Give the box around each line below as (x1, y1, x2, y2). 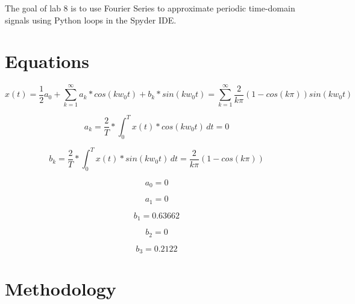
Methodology (5, 276, 116, 301)
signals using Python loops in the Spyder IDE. (5, 13, 177, 26)
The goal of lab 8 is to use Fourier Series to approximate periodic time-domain (5, 2, 295, 14)
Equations (5, 49, 89, 73)
